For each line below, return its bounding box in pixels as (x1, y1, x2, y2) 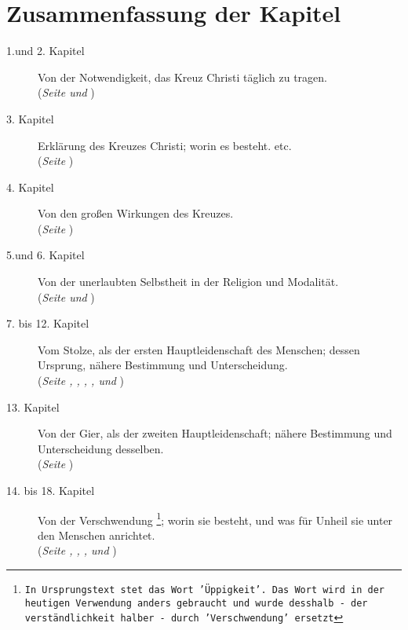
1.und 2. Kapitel (6, 42, 85, 59)
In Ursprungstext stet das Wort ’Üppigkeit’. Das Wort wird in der (24, 584, 384, 596)
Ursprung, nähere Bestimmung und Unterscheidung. (38, 357, 288, 373)
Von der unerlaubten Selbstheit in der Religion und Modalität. (38, 273, 339, 290)
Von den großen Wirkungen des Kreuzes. (38, 205, 234, 222)
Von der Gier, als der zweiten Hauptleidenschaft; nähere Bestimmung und (38, 425, 392, 441)
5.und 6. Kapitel (6, 247, 85, 263)
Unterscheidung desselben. (38, 440, 164, 456)
